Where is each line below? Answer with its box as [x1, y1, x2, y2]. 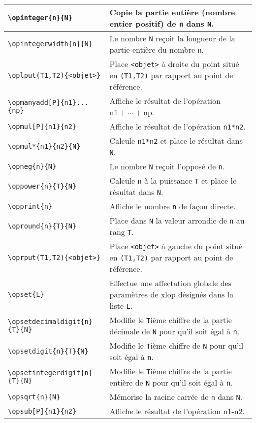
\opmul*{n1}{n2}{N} [8, 142, 81, 150]
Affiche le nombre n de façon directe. [109, 200, 236, 212]
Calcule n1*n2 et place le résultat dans [109, 135, 243, 146]
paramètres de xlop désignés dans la [109, 289, 234, 300]
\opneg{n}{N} [8, 162, 57, 170]
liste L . [109, 300, 133, 311]
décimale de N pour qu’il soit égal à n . [109, 325, 240, 337]
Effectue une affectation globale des [109, 277, 232, 289]
